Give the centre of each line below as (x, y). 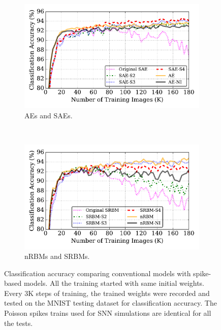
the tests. (19, 323)
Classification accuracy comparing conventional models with (98, 273)
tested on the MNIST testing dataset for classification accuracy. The (110, 303)
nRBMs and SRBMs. (57, 256)
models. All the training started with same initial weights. (114, 283)
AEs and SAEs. (49, 115)
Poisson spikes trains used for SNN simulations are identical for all (108, 313)
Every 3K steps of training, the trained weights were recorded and (107, 293)
